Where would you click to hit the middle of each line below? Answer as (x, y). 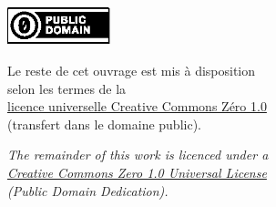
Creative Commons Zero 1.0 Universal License (137, 172)
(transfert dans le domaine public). (104, 124)
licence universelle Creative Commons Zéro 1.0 (137, 106)
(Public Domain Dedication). (88, 190)
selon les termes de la (67, 88)
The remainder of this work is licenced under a (138, 155)
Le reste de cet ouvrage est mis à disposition (132, 71)
